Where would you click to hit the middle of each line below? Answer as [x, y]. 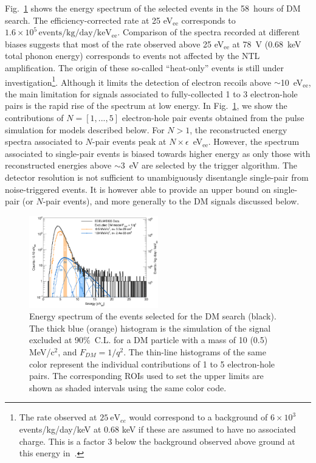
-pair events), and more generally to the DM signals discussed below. [171, 201]
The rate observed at [58, 417]
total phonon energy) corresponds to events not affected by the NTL [132, 56]
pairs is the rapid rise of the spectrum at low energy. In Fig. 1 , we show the [146, 106]
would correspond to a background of [198, 417]
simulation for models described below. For [85, 129]
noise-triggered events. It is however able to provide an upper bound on [138, 189]
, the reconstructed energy [239, 129]
